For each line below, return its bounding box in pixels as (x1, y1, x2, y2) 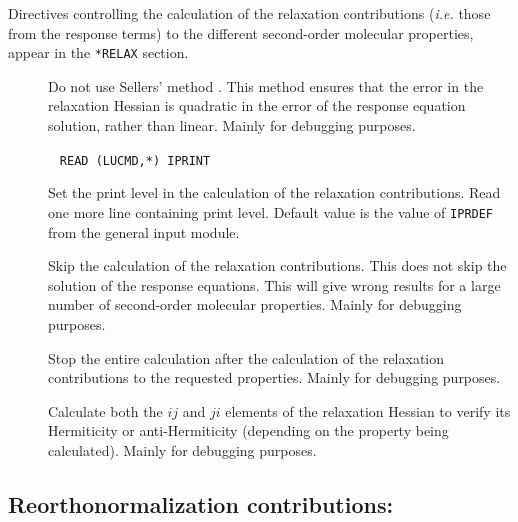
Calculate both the (48, 400, 163, 421)
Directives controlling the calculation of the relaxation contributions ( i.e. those (8, 3, 491, 23)
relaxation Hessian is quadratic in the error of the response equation (48, 95, 466, 116)
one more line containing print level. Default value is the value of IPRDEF (48, 201, 494, 222)
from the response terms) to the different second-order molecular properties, (8, 22, 474, 43)
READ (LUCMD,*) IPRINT (59, 153, 211, 168)
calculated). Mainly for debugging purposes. (48, 439, 317, 460)
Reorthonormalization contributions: (8, 488, 394, 519)
